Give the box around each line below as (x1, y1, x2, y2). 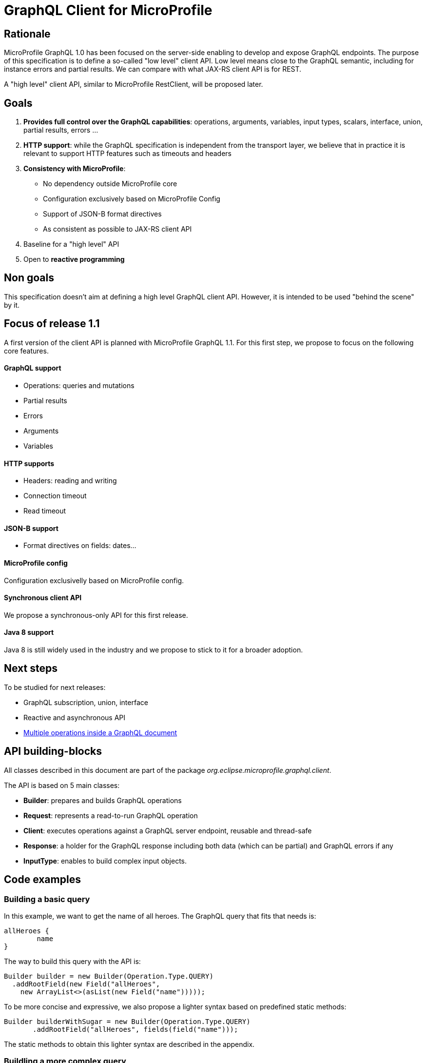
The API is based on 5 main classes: (4, 781, 120, 789)
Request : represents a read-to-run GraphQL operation (23, 811, 198, 820)
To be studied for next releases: (4, 683, 106, 691)
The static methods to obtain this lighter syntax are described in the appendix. (4, 1040, 255, 1048)
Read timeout (23, 507, 66, 515)
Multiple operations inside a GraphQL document (23, 728, 177, 737)
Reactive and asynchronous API (23, 713, 126, 722)
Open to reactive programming (23, 255, 125, 264)
